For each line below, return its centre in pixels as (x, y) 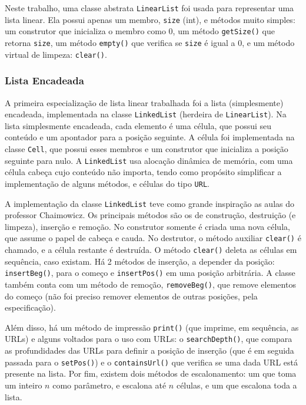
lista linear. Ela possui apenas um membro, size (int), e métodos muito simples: (150, 19)
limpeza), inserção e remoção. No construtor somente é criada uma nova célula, (147, 226)
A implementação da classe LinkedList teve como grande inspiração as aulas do (149, 203)
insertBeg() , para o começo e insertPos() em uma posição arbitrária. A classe (150, 273)
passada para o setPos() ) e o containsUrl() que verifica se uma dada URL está (151, 362)
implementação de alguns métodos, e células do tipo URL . (107, 183)
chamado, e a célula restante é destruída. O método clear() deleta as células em (151, 249)
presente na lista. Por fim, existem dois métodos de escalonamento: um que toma (151, 373)
